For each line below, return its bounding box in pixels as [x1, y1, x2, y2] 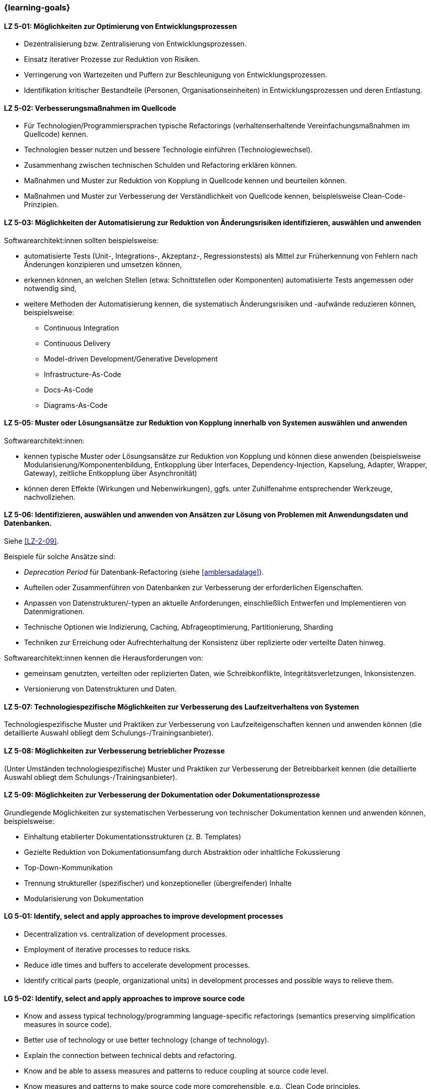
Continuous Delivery [44, 339, 111, 348]
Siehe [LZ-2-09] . [4, 537, 59, 546]
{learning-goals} [4, 2, 70, 12]
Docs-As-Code [44, 385, 93, 394]
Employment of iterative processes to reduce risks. [24, 945, 191, 954]
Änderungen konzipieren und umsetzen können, [24, 260, 182, 269]
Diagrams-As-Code [44, 400, 108, 409]
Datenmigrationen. [24, 607, 85, 616]
